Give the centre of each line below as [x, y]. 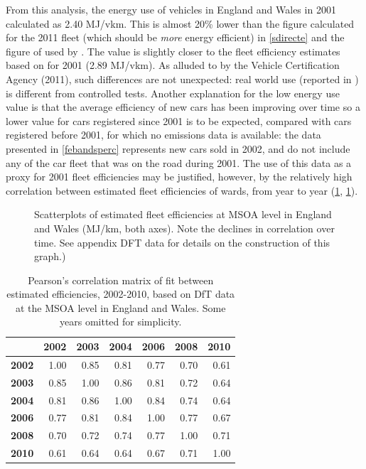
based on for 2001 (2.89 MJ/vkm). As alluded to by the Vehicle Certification [173, 65]
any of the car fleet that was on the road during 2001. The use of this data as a [179, 162]
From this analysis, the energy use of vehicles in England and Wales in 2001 [171, 9]
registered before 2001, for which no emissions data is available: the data [163, 135]
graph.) [50, 256]
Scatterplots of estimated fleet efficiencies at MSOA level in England [183, 214]
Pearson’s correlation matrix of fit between [121, 280]
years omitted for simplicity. [121, 322]
